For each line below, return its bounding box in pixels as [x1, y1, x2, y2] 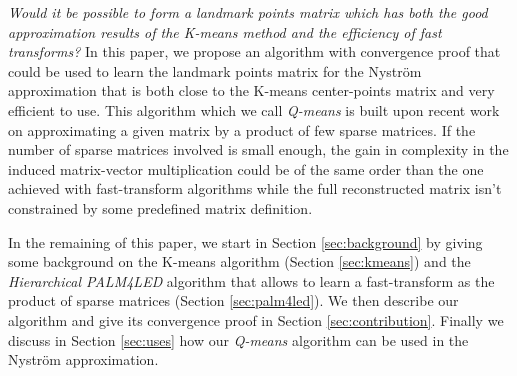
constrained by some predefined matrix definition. [8, 197, 313, 218]
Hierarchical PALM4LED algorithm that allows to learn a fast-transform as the [8, 270, 495, 291]
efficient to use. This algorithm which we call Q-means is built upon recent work [8, 99, 500, 120]
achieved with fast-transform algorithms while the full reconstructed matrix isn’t [8, 178, 502, 199]
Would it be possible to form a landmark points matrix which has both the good [8, 2, 488, 22]
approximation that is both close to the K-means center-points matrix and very [8, 80, 495, 101]
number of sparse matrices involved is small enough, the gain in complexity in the [8, 139, 509, 160]
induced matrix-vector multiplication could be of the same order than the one [8, 158, 484, 179]
